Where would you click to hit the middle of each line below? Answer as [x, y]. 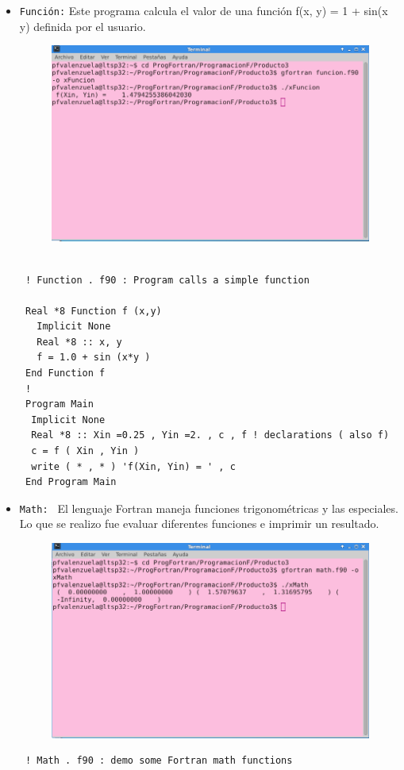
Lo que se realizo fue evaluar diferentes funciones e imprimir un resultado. [199, 524]
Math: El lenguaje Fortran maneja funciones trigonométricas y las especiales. [209, 508]
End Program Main [71, 482]
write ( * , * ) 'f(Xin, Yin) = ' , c [133, 466]
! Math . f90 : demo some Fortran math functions [159, 761]
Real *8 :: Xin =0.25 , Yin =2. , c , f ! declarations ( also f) [210, 435]
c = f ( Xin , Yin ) [85, 451]
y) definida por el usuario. [83, 26]
